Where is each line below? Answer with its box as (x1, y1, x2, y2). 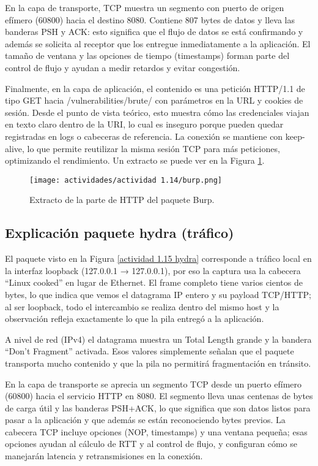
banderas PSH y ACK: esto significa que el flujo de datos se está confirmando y (5, 25, 303, 38)
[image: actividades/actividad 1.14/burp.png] (29, 175, 222, 185)
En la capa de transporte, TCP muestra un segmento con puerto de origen (5, 1, 284, 13)
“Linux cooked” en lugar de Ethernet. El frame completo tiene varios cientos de (5, 276, 303, 289)
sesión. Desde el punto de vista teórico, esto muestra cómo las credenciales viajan (5, 105, 309, 118)
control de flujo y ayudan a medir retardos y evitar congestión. (5, 61, 240, 74)
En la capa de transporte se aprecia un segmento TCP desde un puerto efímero (5, 377, 302, 390)
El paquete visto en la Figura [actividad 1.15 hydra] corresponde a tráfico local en (5, 252, 312, 265)
